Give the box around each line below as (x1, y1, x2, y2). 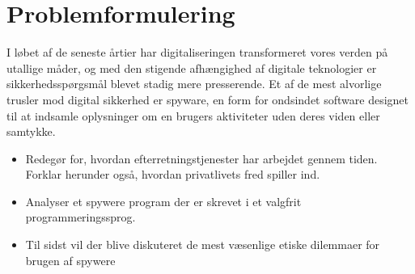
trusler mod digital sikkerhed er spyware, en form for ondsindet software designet (6, 91, 409, 107)
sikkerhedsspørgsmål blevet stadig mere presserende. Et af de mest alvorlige (6, 75, 382, 92)
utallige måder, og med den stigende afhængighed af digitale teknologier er (6, 59, 377, 76)
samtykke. (6, 123, 56, 140)
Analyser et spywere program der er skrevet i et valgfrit (25, 192, 302, 209)
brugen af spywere (25, 251, 116, 268)
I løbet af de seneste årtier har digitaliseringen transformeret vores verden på (6, 44, 388, 61)
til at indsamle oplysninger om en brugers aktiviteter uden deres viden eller (6, 107, 380, 124)
